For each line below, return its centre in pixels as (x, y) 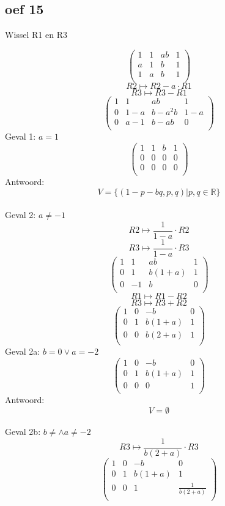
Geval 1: (20, 136)
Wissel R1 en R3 (36, 35)
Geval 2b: (23, 432)
